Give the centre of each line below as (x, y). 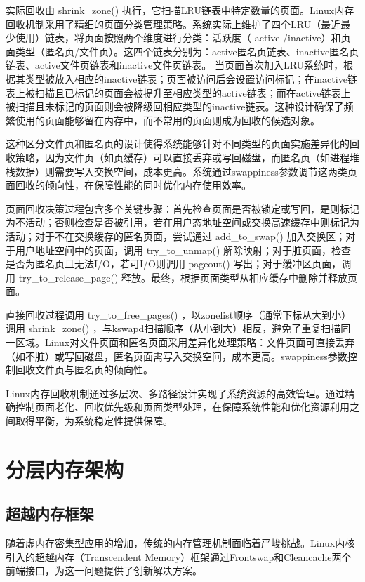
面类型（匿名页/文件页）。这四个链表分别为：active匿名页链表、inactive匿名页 (182, 51)
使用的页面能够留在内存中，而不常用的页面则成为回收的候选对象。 (167, 120)
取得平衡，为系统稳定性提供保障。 (94, 421)
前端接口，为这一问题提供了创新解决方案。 (104, 570)
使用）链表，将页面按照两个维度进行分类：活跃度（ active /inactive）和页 (183, 38)
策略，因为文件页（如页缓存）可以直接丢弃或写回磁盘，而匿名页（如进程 (182, 157)
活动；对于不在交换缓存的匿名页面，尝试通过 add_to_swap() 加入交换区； (176, 236)
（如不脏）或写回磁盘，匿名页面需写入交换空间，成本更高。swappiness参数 (177, 356)
